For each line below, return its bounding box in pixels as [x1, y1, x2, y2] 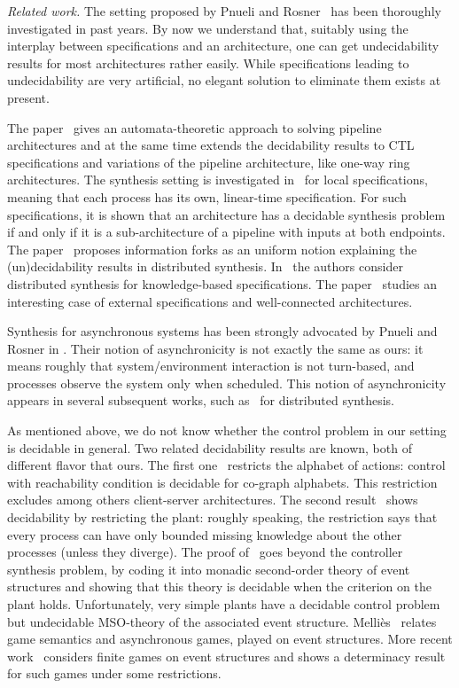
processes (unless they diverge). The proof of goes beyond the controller [7, 543, 403, 561]
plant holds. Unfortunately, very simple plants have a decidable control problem [7, 595, 440, 613]
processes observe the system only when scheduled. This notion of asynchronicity [7, 373, 447, 392]
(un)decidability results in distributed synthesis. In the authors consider [7, 257, 403, 276]
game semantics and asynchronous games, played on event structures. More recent [7, 629, 453, 648]
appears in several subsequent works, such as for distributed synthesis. [7, 391, 394, 410]
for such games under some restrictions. [7, 664, 222, 683]
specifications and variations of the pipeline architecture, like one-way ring [7, 152, 410, 171]
